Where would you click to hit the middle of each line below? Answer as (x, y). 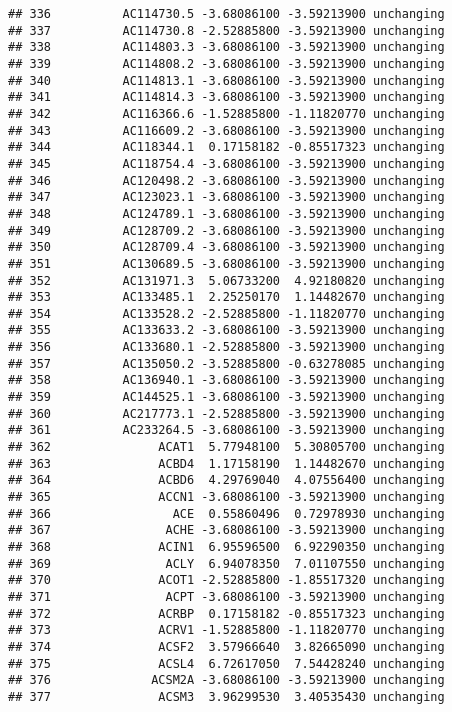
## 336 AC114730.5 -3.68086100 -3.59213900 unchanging (226, 14)
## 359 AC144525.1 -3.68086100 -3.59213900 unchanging (226, 397)
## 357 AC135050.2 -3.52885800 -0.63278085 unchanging (226, 363)
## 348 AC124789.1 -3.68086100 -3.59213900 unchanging (226, 213)
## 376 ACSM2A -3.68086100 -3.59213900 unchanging (226, 680)
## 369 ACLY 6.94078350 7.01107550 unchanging (226, 563)
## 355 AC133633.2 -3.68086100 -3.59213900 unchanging (226, 330)
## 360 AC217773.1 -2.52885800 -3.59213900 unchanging (226, 413)
